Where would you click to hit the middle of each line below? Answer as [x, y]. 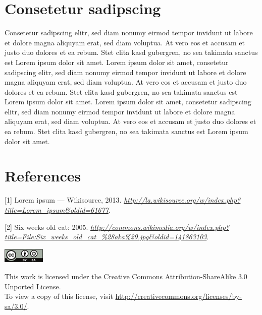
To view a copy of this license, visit [59, 296]
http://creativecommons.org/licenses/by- [178, 296]
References [43, 176]
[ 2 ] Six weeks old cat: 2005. [46, 227]
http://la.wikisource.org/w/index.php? [182, 200]
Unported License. [33, 286]
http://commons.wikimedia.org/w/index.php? [160, 227]
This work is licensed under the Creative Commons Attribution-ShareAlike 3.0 [126, 276]
